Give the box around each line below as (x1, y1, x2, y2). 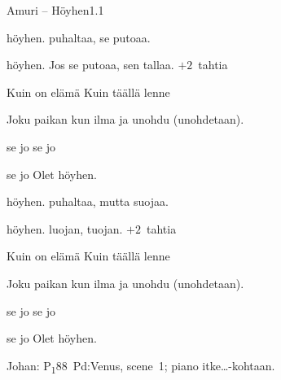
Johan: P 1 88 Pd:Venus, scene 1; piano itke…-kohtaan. (7, 356, 275, 376)
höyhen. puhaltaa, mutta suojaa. (7, 193, 169, 210)
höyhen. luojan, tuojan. (7, 220, 123, 237)
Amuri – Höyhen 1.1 (7, 2, 104, 18)
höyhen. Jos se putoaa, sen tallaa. (7, 56, 174, 73)
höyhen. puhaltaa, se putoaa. (7, 28, 151, 46)
